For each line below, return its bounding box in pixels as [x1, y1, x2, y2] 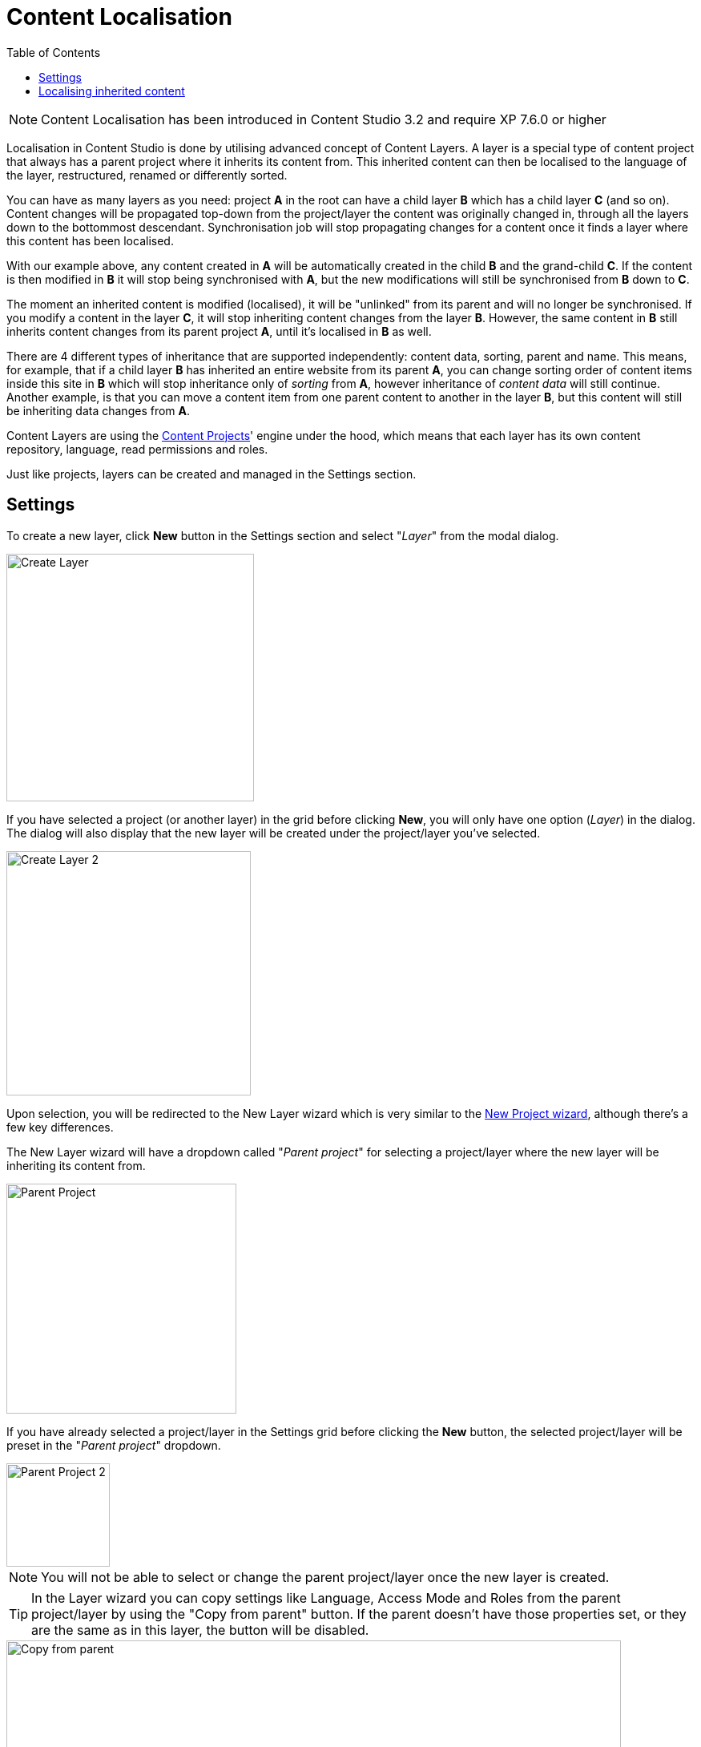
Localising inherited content [38, 83, 185, 98]
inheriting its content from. [6, 1158, 146, 1172]
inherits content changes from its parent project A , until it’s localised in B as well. [6, 324, 432, 338]
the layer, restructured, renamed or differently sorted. [6, 167, 288, 182]
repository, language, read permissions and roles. [6, 442, 268, 456]
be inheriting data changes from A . [6, 403, 191, 418]
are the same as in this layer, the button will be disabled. [31, 1621, 369, 1638]
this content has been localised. [6, 233, 174, 248]
